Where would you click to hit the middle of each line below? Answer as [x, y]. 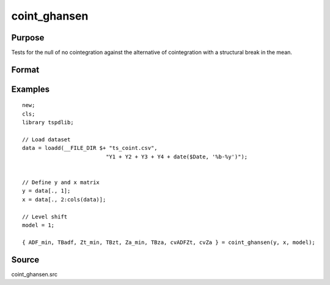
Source [25, 260]
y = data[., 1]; [46, 191]
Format [25, 69]
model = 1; [38, 225]
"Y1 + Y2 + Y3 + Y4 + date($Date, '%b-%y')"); [177, 157]
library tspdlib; [48, 123]
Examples [31, 89]
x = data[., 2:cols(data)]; [64, 199]
